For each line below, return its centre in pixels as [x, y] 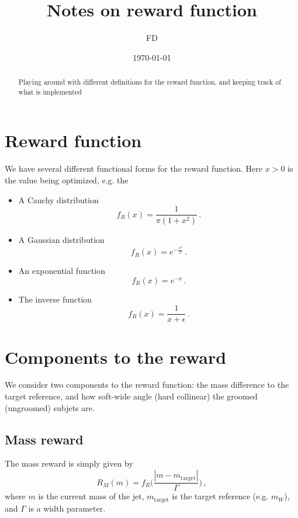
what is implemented [50, 91]
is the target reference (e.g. [220, 496]
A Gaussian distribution [61, 240]
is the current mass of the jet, [91, 496]
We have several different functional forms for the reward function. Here [134, 168]
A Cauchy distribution [58, 199]
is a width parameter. [67, 508]
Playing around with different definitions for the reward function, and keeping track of [150, 82]
